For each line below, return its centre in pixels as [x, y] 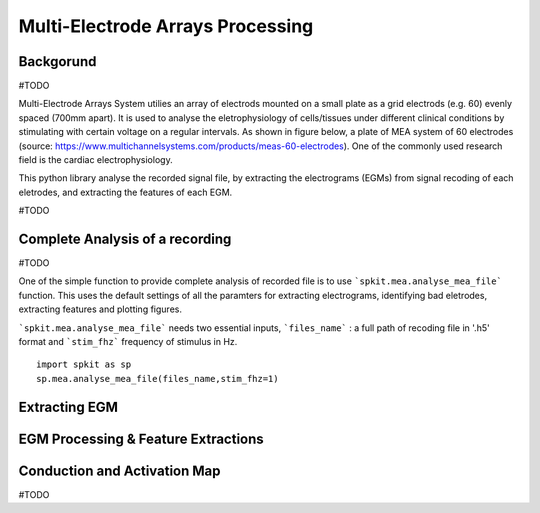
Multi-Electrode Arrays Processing [166, 26]
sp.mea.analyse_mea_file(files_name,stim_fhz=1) [157, 378]
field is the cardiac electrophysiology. [96, 160]
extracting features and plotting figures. [100, 309]
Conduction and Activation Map [119, 470]
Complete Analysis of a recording [125, 239]
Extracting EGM [68, 406]
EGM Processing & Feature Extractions [141, 438]
